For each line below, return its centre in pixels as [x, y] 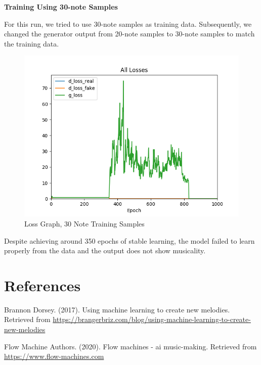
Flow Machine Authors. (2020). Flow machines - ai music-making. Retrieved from [130, 346]
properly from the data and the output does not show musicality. [105, 250]
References [42, 285]
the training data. [32, 43]
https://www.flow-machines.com [54, 356]
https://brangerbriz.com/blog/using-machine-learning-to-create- [152, 319]
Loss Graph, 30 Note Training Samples [84, 223]
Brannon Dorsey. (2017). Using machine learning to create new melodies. [117, 309]
